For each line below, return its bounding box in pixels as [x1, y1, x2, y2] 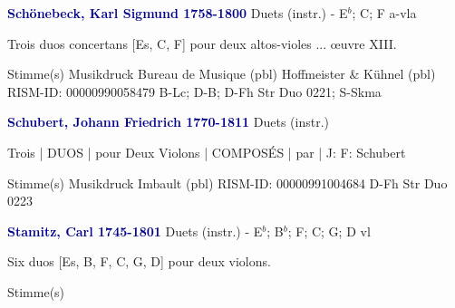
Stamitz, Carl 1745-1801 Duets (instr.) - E [7, 221, 263, 240]
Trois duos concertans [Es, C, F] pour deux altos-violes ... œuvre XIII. [7, 34, 397, 53]
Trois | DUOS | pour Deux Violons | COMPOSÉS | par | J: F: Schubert [7, 142, 406, 161]
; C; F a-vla [352, 4, 417, 22]
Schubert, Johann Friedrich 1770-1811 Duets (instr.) [7, 112, 329, 131]
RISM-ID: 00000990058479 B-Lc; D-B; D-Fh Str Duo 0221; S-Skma [7, 82, 382, 101]
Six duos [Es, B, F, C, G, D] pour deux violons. [7, 252, 271, 271]
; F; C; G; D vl [287, 221, 371, 240]
